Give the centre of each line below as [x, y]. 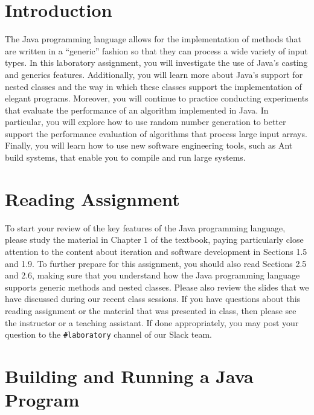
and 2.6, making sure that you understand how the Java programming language [152, 275]
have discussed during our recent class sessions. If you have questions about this [153, 299]
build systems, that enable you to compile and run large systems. [125, 157]
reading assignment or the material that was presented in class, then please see [151, 310]
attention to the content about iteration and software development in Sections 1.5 [156, 251]
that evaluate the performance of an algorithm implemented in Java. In [137, 110]
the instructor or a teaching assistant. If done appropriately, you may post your [152, 322]
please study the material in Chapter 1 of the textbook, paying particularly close [154, 240]
